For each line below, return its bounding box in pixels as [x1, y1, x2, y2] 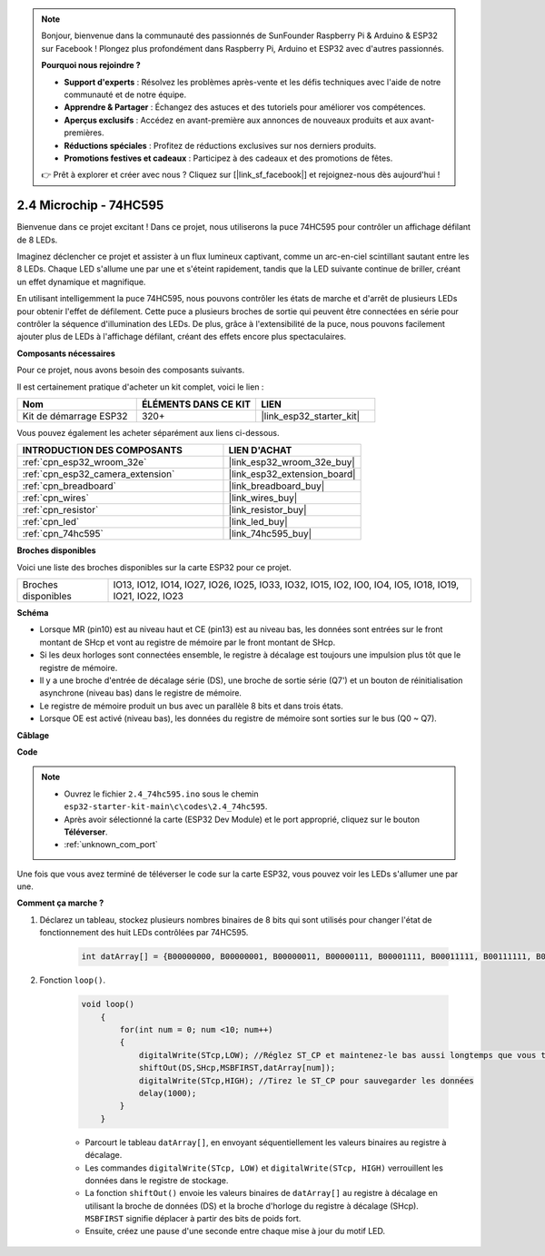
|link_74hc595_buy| [228, 528, 312, 540]
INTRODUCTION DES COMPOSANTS [22, 444, 183, 457]
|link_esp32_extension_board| [228, 468, 356, 480]
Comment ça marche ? [16, 897, 104, 908]
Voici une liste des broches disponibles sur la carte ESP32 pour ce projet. [16, 561, 292, 572]
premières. [64, 127, 104, 138]
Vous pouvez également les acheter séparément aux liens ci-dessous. [16, 427, 281, 438]
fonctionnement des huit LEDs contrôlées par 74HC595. [39, 927, 249, 938]
